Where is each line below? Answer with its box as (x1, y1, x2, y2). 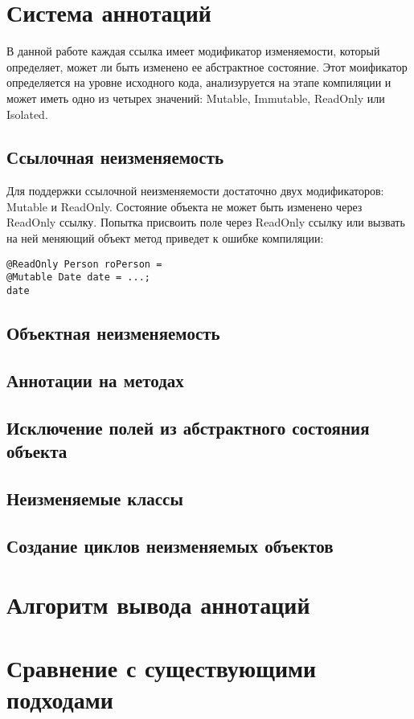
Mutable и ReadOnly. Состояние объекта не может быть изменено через (6, 198, 363, 214)
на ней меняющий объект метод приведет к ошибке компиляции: (6, 230, 324, 247)
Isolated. (6, 105, 48, 122)
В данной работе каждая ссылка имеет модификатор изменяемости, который (6, 43, 380, 59)
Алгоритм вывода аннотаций (6, 588, 310, 621)
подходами (6, 682, 113, 715)
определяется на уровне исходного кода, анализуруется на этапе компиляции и (6, 74, 391, 91)
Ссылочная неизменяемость (6, 145, 224, 170)
